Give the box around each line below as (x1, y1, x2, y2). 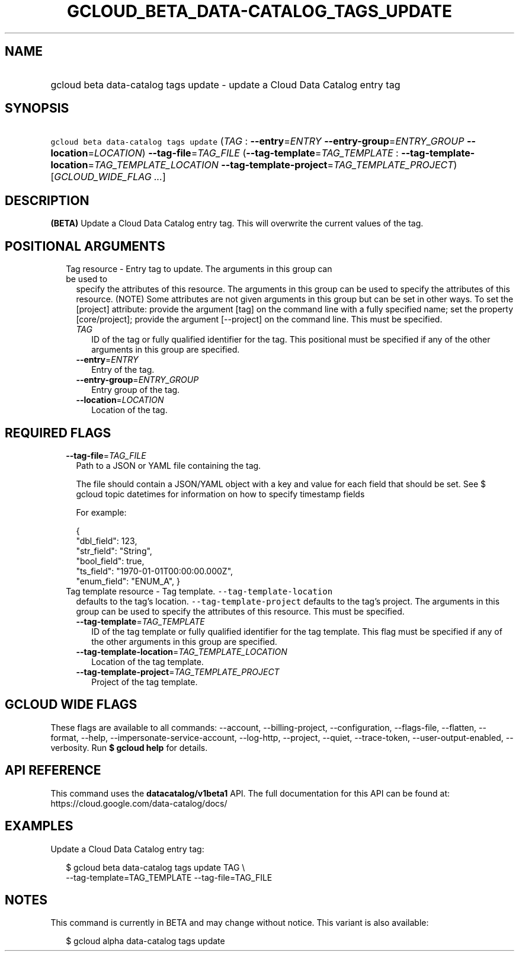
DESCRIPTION (5, 193, 89, 208)
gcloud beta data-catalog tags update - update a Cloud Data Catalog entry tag (50, 78, 401, 91)
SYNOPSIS (5, 101, 69, 116)
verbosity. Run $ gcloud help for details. (50, 742, 208, 753)
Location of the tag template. (91, 656, 204, 667)
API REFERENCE (5, 763, 101, 778)
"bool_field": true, (76, 555, 145, 566)
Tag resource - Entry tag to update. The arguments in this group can (66, 264, 332, 274)
